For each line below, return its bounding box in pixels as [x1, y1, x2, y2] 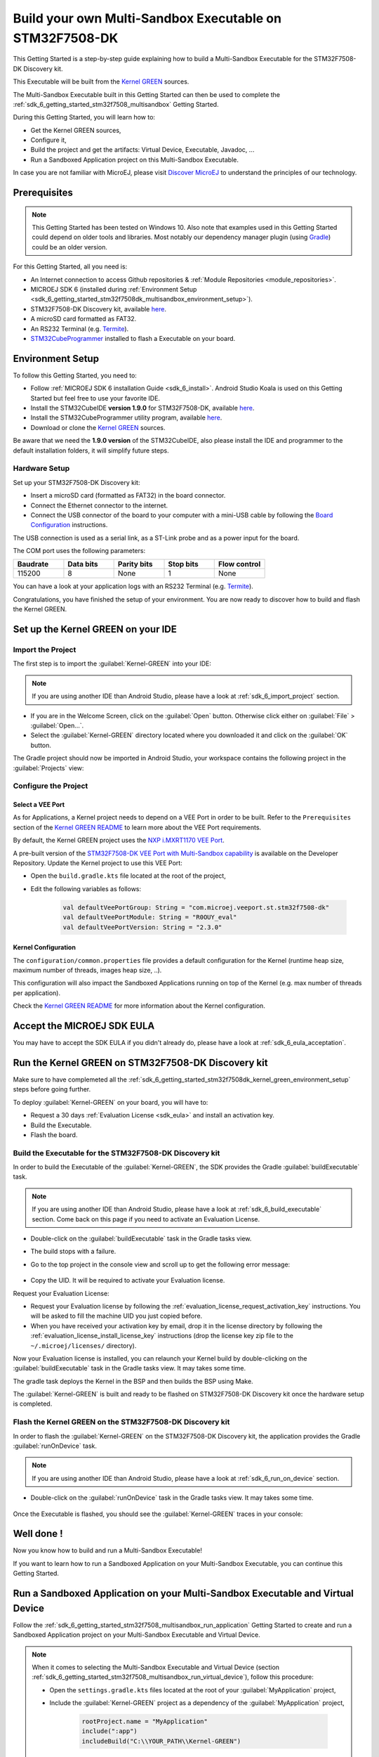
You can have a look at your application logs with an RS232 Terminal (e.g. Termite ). [13, 582, 254, 590]
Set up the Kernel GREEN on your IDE [13, 623, 177, 635]
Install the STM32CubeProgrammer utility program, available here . [30, 413, 222, 422]
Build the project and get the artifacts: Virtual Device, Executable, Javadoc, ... [30, 145, 255, 154]
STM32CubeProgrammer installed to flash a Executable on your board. [30, 334, 236, 342]
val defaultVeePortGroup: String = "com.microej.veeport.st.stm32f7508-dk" [62, 903, 330, 912]
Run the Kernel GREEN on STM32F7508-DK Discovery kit [13, 1056, 268, 1068]
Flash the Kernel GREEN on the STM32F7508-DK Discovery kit [13, 1417, 230, 1427]
